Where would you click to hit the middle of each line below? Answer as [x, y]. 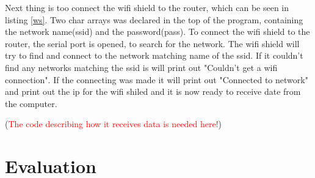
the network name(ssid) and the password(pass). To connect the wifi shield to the [157, 32]
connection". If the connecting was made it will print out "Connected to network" [157, 79]
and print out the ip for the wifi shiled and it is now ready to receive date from [153, 91]
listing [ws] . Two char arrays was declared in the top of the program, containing [154, 19]
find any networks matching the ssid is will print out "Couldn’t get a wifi [141, 67]
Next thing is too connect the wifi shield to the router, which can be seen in [147, 7]
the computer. [31, 103]
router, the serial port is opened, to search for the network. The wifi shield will [152, 43]
